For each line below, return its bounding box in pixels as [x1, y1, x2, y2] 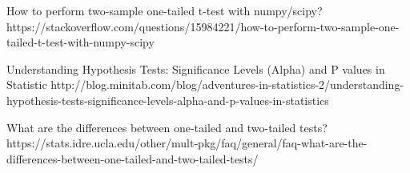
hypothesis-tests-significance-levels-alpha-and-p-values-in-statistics [6, 91, 329, 108]
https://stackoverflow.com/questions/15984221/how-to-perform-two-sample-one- [6, 18, 400, 34]
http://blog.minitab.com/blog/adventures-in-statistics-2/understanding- [50, 76, 404, 93]
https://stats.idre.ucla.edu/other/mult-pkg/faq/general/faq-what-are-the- [6, 135, 368, 151]
